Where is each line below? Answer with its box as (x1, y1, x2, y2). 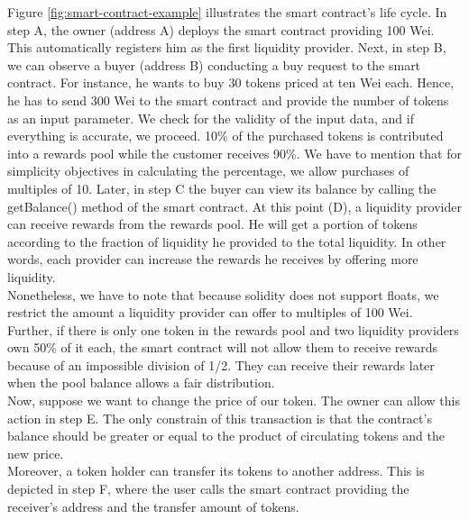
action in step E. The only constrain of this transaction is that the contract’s (7, 408, 432, 427)
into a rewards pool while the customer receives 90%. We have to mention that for (7, 143, 462, 162)
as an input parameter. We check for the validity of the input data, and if (7, 108, 414, 127)
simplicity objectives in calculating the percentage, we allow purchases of (7, 161, 409, 180)
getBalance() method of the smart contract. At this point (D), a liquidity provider (7, 196, 462, 215)
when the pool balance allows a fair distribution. (7, 373, 275, 392)
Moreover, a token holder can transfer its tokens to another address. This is (7, 461, 425, 480)
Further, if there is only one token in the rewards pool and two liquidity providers (7, 320, 459, 339)
